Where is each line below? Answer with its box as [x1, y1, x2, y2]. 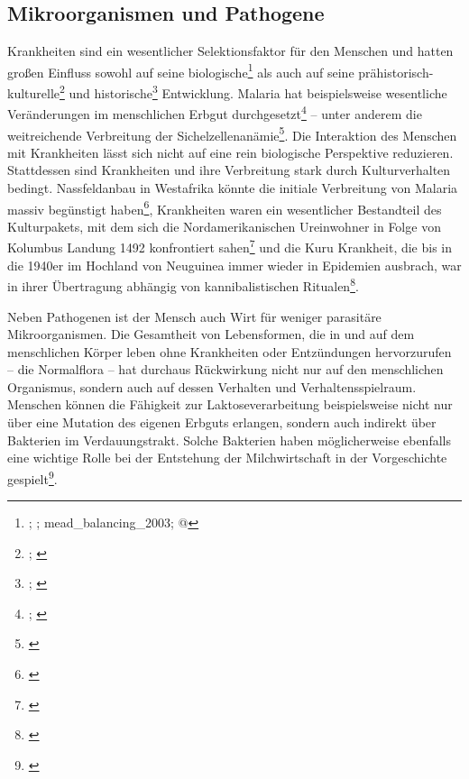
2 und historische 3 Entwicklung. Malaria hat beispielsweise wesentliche [60, 81, 447, 102]
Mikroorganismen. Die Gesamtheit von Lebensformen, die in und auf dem [7, 325, 415, 344]
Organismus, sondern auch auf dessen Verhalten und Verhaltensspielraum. [7, 377, 417, 396]
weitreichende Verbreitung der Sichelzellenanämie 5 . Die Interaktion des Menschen [7, 123, 457, 144]
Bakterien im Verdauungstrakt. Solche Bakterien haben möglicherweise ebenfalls [7, 430, 451, 449]
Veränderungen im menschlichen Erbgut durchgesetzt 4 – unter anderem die [7, 102, 422, 123]
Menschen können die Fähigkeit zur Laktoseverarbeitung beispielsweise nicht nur [7, 395, 453, 414]
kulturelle [7, 83, 60, 102]
